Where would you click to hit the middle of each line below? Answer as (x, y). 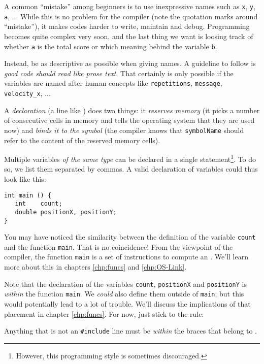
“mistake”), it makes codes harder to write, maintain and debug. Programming (127, 26)
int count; (39, 204)
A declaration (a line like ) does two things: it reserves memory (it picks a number (132, 110)
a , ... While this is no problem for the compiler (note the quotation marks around (131, 16)
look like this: (25, 178)
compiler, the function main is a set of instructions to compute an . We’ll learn (126, 257)
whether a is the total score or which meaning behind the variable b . (111, 46)
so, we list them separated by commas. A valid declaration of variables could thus (131, 169)
